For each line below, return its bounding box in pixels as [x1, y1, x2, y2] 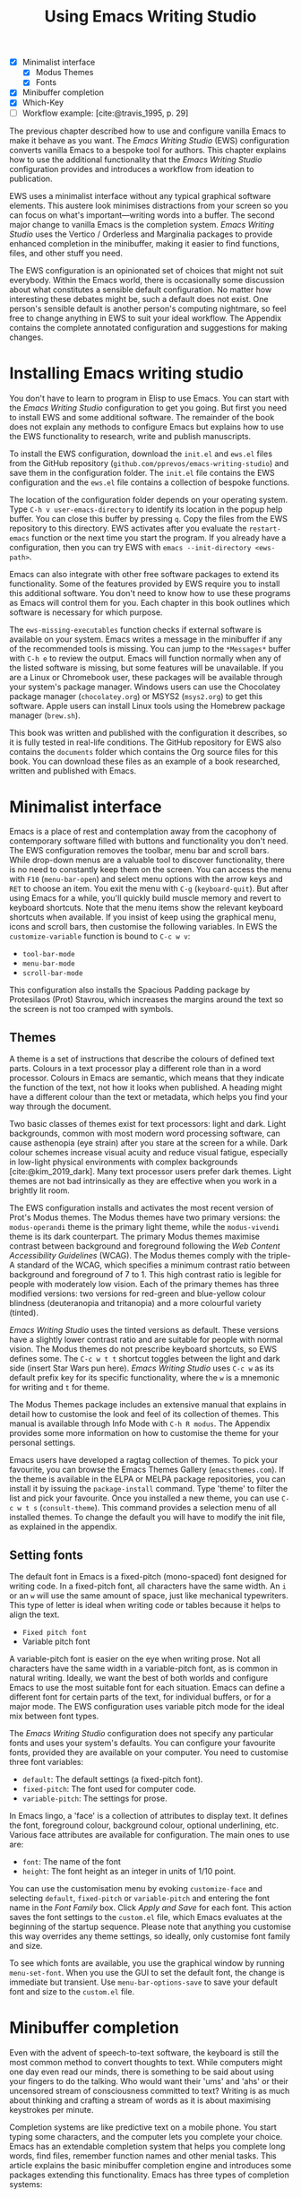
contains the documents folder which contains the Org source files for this [9, 746, 279, 757]
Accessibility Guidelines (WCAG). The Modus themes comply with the [9, 1250, 267, 1261]
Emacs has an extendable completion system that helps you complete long [9, 2141, 286, 2151]
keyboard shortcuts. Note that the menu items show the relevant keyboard [9, 903, 284, 913]
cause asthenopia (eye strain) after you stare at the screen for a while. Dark [9, 1138, 288, 1148]
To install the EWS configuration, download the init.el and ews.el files [9, 448, 273, 459]
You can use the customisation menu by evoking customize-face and [9, 1883, 262, 1894]
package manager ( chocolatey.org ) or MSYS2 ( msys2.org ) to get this [9, 690, 262, 701]
